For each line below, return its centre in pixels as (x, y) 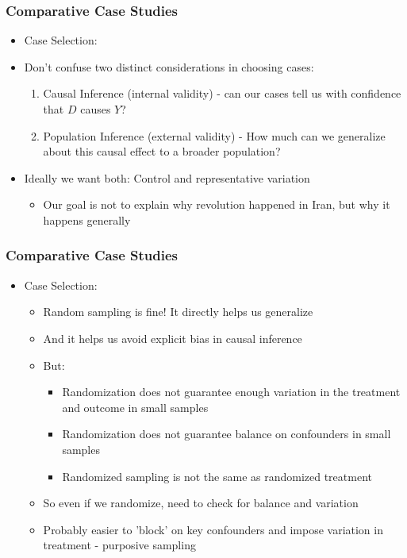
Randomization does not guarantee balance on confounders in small (227, 434)
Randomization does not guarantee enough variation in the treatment (231, 392)
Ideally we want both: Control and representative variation (167, 177)
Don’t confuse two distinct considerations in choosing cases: (169, 66)
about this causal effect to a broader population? (162, 151)
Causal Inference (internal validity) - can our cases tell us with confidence (222, 93)
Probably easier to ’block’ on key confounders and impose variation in (213, 529)
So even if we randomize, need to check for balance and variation (201, 503)
